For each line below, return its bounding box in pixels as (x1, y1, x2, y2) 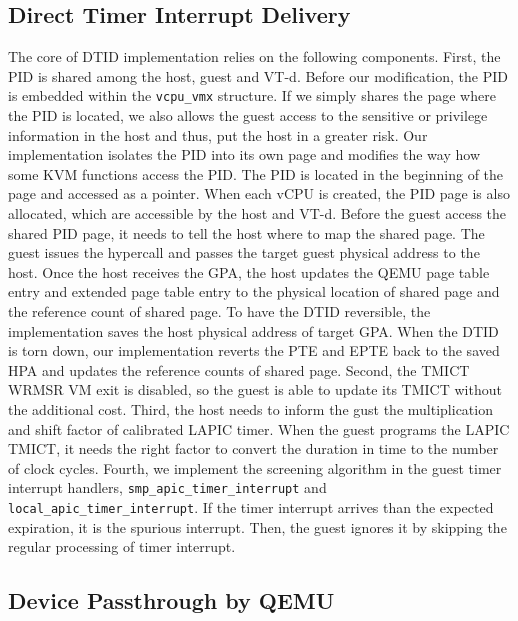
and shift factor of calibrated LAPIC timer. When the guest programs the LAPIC (8, 418, 510, 439)
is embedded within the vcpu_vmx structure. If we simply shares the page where (8, 85, 496, 106)
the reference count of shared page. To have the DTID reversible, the (8, 300, 431, 321)
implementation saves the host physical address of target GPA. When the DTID (8, 320, 499, 341)
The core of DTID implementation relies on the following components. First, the (8, 46, 501, 67)
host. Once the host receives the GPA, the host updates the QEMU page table (8, 261, 490, 282)
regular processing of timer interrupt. (8, 536, 236, 557)
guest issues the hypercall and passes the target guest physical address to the (8, 242, 480, 263)
